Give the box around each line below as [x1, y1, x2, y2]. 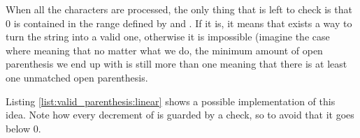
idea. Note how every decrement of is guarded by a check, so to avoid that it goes [6, 107, 354, 122]
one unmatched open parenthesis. [6, 70, 148, 84]
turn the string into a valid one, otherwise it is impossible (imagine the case [6, 29, 330, 44]
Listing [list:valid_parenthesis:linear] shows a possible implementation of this [6, 93, 336, 108]
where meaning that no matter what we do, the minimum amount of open [6, 43, 323, 57]
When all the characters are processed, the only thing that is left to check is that [6, 2, 352, 16]
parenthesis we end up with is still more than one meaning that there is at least [6, 56, 347, 71]
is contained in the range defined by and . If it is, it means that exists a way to [13, 15, 352, 30]
